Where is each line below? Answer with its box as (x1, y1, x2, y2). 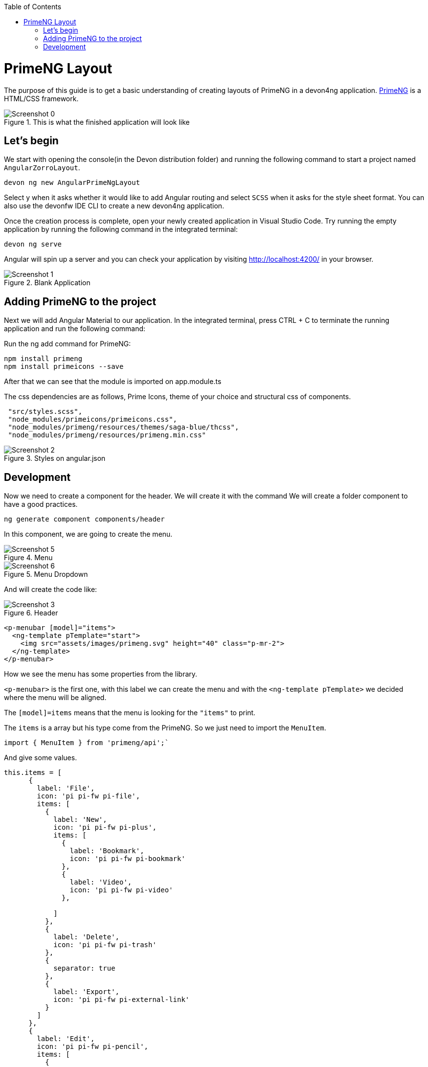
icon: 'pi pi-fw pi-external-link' (53, 996, 190, 1004)
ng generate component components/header (4, 515, 165, 523)
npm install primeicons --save (4, 363, 124, 371)
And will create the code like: (4, 585, 97, 594)
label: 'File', (37, 784, 95, 793)
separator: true (53, 964, 115, 973)
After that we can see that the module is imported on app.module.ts (4, 377, 222, 386)
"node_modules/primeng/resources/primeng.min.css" (8, 431, 206, 439)
